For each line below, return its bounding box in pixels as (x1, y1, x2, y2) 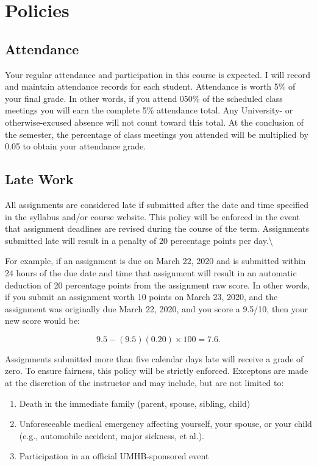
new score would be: (5, 314, 80, 327)
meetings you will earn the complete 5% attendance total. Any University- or (5, 104, 293, 116)
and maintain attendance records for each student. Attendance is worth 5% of (5, 80, 296, 93)
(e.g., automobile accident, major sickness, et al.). (19, 429, 204, 442)
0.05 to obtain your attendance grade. (5, 140, 146, 152)
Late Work (5, 170, 74, 188)
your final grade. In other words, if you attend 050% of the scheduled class (5, 91, 283, 104)
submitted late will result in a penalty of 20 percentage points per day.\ (5, 234, 273, 246)
